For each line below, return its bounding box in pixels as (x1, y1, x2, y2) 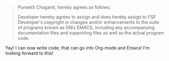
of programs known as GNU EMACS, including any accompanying (17, 24, 155, 30)
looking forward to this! (5, 50, 53, 56)
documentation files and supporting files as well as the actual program (17, 30, 164, 35)
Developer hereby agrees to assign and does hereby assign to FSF (17, 14, 156, 19)
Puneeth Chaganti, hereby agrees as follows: (17, 4, 111, 10)
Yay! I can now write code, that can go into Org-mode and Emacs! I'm (5, 45, 150, 50)
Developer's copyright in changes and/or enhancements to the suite (17, 19, 159, 25)
